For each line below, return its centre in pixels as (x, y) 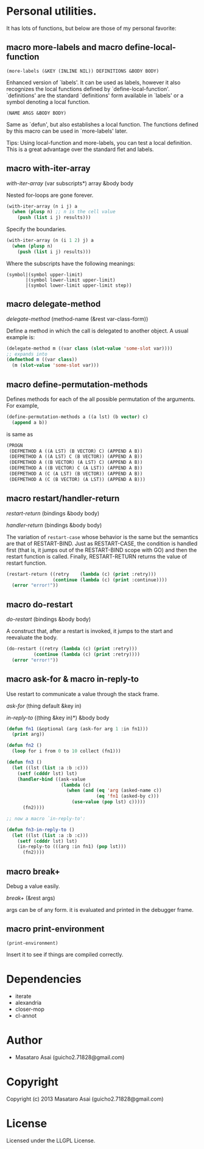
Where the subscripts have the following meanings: (71, 263)
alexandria (28, 1002)
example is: (21, 337)
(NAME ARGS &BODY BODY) (37, 113)
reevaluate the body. (32, 637)
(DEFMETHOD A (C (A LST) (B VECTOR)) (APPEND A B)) (76, 474)
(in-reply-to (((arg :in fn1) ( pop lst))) (72, 847)
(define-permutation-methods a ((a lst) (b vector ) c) (77, 417)
